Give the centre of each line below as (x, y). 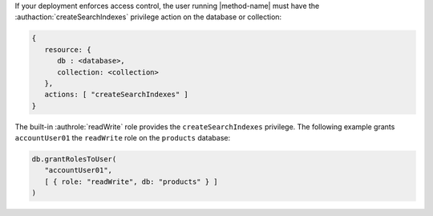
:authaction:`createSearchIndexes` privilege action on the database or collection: (148, 17)
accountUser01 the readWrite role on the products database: (123, 138)
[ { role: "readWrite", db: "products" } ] (131, 181)
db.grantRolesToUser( (74, 159)
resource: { (68, 49)
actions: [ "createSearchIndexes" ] (116, 95)
